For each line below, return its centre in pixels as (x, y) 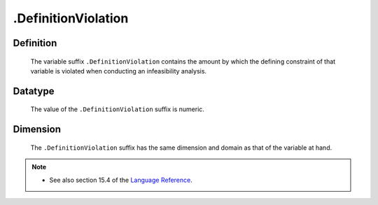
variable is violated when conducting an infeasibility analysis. (118, 71)
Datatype (34, 91)
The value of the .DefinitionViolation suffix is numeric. (117, 109)
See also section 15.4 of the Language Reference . (121, 180)
